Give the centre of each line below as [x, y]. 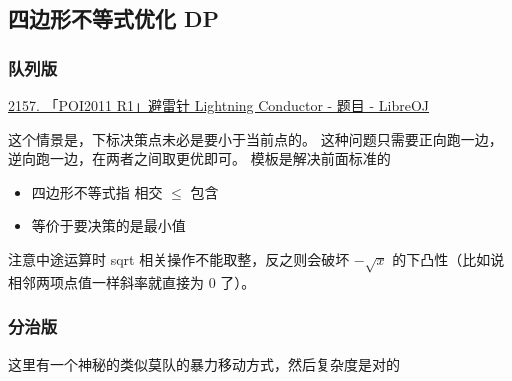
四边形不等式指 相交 [97, 191]
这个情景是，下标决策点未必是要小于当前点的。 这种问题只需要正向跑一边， [255, 138]
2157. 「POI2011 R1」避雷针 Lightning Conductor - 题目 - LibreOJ [219, 105]
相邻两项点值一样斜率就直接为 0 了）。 [132, 281]
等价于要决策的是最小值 [108, 225]
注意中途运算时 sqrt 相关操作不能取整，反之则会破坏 [179, 258]
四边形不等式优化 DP [114, 18]
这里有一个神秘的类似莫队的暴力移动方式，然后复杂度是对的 [204, 363]
